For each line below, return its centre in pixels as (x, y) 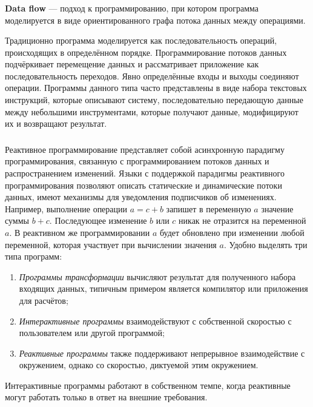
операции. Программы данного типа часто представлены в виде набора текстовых (156, 88)
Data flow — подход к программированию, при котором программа (132, 8)
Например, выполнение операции (66, 208)
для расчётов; (44, 300)
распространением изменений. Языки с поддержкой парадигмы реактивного (145, 173)
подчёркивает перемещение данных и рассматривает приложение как (132, 64)
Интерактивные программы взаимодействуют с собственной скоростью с (155, 321)
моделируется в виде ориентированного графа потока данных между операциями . (155, 20)
